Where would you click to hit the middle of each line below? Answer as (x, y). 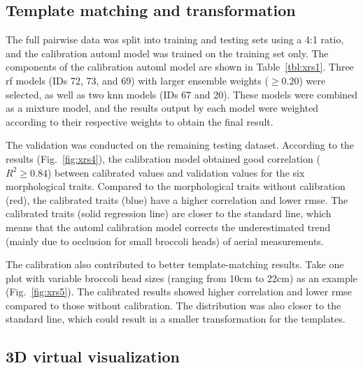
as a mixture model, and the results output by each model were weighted (162, 108)
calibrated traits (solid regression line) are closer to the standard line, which (169, 213)
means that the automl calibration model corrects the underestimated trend (168, 227)
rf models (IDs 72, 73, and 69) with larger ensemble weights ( (137, 80)
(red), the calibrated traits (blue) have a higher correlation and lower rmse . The (177, 199)
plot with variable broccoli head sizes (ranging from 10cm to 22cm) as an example (181, 278)
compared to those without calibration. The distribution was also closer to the (173, 305)
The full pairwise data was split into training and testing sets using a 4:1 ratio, (175, 39)
